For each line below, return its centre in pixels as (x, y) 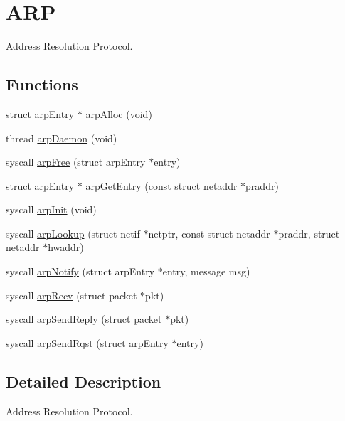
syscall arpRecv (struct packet (71, 295)
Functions (42, 84)
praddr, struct (309, 233)
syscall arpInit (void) (51, 209)
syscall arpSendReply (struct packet (84, 319)
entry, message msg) (206, 271)
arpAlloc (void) (119, 113)
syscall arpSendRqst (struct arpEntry (87, 342)
